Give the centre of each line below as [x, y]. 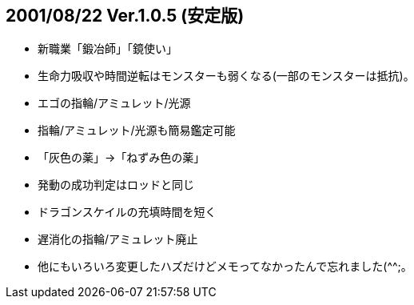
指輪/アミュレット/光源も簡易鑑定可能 [137, 130]
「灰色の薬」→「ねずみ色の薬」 [121, 158]
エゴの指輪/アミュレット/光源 [114, 103]
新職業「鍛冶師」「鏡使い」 [107, 49]
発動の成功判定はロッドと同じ [116, 185]
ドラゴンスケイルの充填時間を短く [127, 212]
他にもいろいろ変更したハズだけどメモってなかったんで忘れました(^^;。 [225, 267]
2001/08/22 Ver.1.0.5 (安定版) [125, 16]
